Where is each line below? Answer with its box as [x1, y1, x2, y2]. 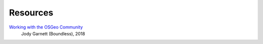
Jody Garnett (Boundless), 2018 [21, 30, 85, 36]
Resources [9, 7, 54, 18]
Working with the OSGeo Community [9, 24, 83, 30]
